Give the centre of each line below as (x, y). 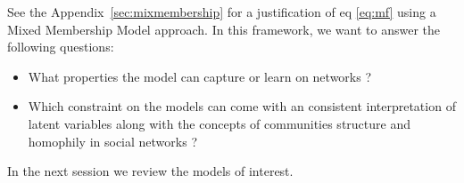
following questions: (61, 47)
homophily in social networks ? (112, 141)
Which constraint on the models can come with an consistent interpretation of (242, 106)
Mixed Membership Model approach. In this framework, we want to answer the (224, 29)
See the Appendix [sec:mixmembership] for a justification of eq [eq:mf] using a (222, 12)
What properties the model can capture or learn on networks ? (200, 76)
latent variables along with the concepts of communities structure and (219, 123)
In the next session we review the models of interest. (150, 171)
